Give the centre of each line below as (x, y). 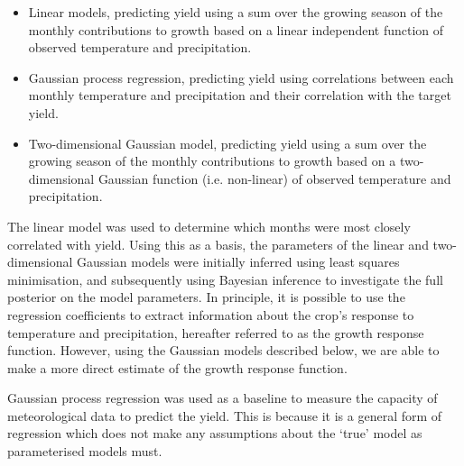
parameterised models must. (85, 451)
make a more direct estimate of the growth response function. (177, 367)
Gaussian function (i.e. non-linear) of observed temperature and (274, 178)
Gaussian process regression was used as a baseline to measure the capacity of (223, 398)
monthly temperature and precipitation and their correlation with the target (240, 95)
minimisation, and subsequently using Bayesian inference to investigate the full (225, 279)
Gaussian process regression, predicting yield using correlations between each (241, 77)
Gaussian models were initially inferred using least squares (238, 262)
